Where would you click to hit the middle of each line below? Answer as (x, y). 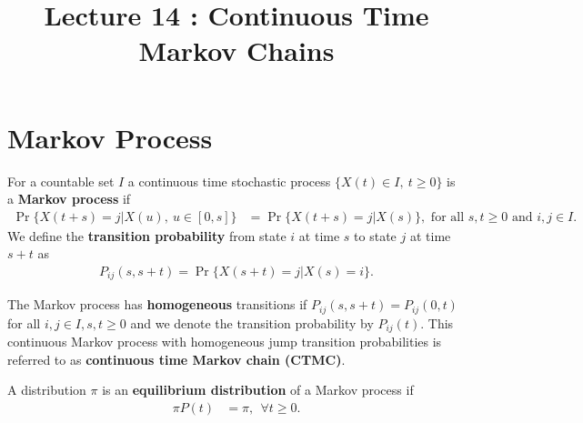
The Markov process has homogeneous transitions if (157, 304)
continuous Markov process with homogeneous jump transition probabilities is (225, 342)
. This (437, 322)
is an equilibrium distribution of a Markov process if (258, 390)
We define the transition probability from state (147, 235)
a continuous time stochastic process (229, 181)
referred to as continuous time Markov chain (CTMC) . (176, 359)
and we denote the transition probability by (252, 322)
